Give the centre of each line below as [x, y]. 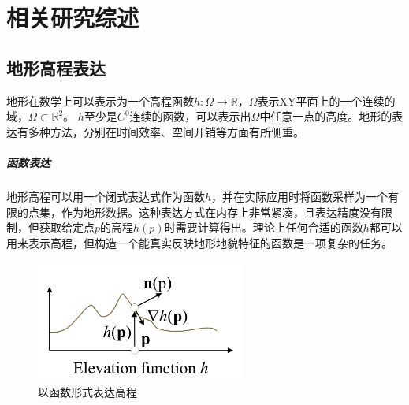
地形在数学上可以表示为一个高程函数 [100, 100]
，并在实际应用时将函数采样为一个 [300, 196]
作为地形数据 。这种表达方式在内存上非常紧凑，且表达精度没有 [221, 212]
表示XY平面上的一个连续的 [326, 100]
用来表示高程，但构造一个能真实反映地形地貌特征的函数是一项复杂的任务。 [199, 242]
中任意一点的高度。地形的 [326, 116]
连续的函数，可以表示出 [190, 116]
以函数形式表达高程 [87, 392]
